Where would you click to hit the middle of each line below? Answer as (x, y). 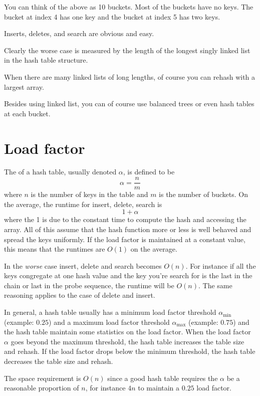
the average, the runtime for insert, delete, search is (83, 204)
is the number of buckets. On (204, 194)
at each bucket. (27, 113)
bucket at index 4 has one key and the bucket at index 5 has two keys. (112, 16)
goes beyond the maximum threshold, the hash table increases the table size (127, 341)
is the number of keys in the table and (89, 194)
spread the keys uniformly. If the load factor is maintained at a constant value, (125, 239)
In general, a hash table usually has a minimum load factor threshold (110, 312)
